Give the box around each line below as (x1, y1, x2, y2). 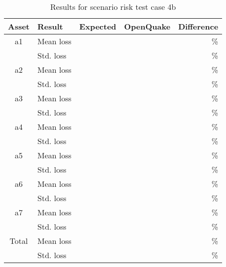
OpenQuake (124, 21, 170, 32)
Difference (178, 21, 219, 32)
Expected (79, 21, 117, 32)
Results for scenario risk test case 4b (50, 1, 176, 12)
